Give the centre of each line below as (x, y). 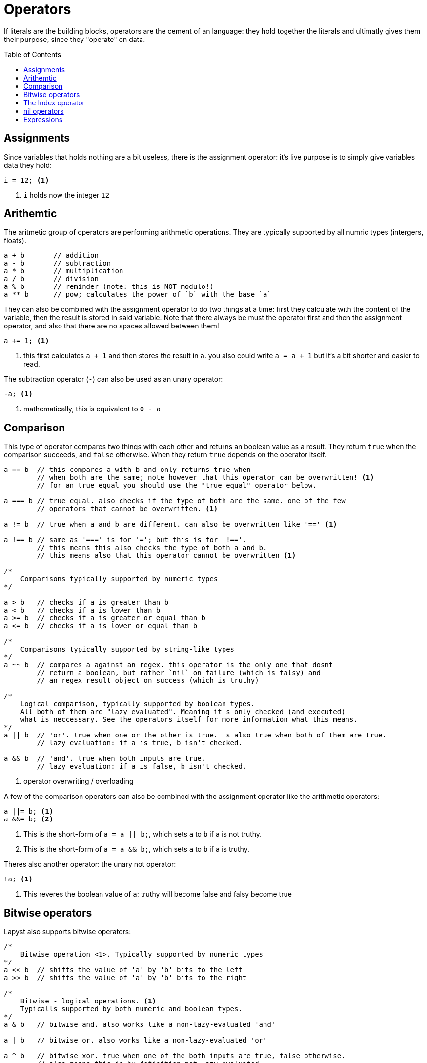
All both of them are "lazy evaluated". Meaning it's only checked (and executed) (183, 712)
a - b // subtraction (58, 263)
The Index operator (54, 102)
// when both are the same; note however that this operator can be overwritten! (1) (205, 478)
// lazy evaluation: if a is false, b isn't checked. (142, 767)
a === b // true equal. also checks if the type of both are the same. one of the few (175, 501)
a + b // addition (51, 256)
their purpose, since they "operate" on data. (75, 39)
